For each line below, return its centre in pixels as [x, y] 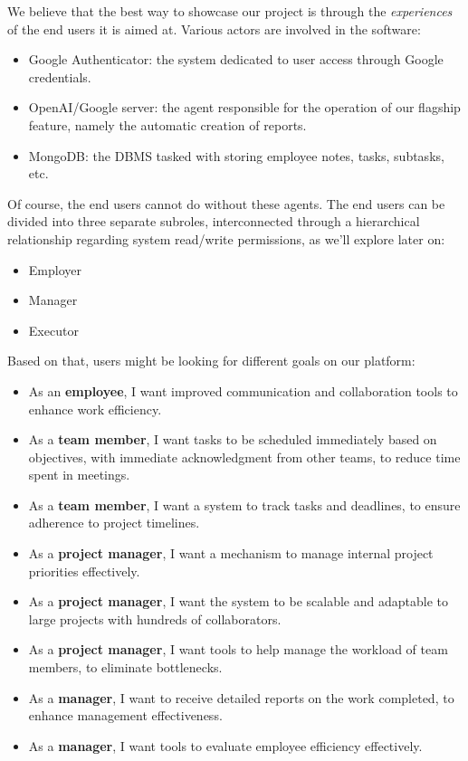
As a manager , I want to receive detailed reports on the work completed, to [241, 697]
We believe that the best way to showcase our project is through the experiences [230, 11]
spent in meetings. [79, 475]
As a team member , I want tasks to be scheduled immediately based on [233, 439]
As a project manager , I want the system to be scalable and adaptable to [238, 601]
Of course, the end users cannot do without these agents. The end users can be [226, 203]
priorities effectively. [84, 571]
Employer [55, 269]
